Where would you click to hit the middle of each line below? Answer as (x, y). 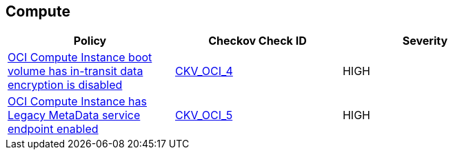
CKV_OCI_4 (204, 71)
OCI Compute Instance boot (80, 58)
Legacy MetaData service (74, 115)
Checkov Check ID (258, 41)
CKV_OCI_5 (204, 115)
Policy (90, 41)
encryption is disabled (65, 85)
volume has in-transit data (75, 71)
